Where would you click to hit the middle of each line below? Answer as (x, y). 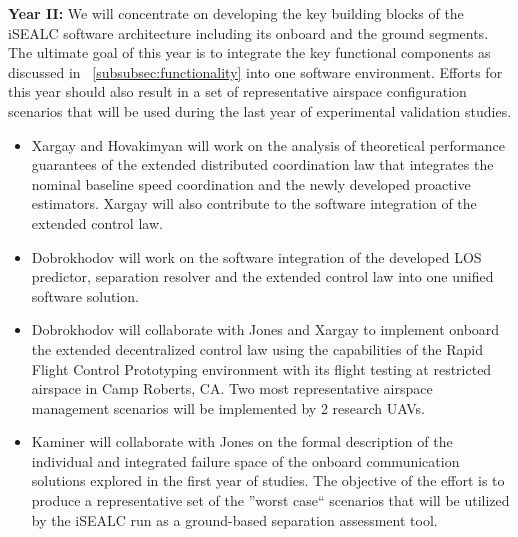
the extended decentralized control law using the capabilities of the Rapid (257, 348)
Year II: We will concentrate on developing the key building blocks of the (236, 13)
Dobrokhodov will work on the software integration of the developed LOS (256, 256)
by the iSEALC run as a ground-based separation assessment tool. (234, 519)
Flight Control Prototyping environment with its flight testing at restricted (261, 368)
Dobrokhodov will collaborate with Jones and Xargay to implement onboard (265, 329)
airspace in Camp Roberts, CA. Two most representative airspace (232, 388)
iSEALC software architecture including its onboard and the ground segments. (248, 32)
